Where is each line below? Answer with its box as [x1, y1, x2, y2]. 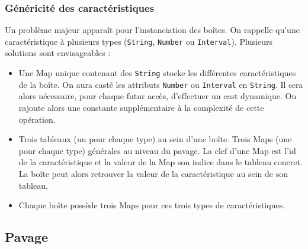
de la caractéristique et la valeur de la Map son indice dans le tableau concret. [18, 156, 303, 168]
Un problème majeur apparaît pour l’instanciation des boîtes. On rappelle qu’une [5, 24, 300, 36]
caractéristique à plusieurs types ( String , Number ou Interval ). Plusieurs [5, 35, 273, 47]
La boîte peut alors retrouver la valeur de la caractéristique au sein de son [18, 167, 288, 179]
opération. [18, 113, 56, 125]
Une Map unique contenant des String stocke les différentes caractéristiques [18, 67, 296, 79]
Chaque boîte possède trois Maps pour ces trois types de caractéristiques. [18, 199, 285, 211]
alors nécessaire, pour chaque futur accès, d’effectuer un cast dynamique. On [18, 90, 297, 102]
